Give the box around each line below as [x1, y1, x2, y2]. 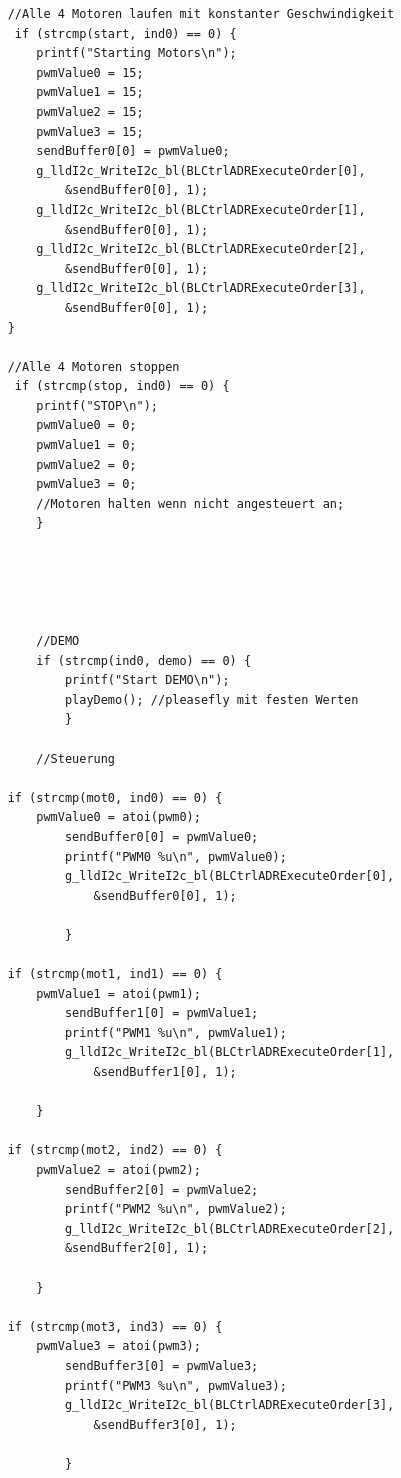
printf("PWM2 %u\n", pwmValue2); [64, 1202, 287, 1217]
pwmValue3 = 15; [36, 124, 144, 139]
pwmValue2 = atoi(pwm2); [36, 1163, 201, 1178]
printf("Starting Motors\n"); [36, 46, 237, 61]
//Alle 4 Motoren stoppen [7, 359, 180, 374]
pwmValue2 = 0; [36, 457, 137, 472]
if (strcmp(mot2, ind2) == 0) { [7, 1143, 223, 1158]
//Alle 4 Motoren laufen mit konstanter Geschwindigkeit [7, 7, 395, 21]
